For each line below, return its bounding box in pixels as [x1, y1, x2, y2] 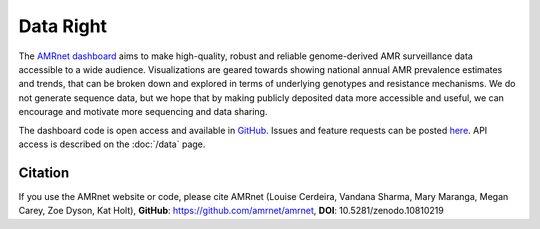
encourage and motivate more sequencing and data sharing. [18, 106, 268, 118]
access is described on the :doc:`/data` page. [18, 138, 206, 150]
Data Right [18, 15, 108, 37]
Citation [18, 164, 70, 181]
